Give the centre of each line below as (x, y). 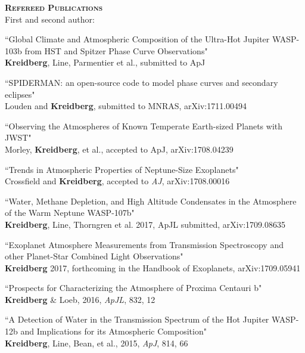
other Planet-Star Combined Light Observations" (94, 256)
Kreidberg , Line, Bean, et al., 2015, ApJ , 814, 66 (97, 343)
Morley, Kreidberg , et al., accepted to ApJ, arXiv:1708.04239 (119, 149)
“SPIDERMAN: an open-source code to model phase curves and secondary (141, 82)
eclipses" (20, 94)
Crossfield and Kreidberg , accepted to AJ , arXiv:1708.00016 (117, 181)
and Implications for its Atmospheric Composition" (113, 331)
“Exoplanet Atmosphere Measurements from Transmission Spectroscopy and (144, 244)
